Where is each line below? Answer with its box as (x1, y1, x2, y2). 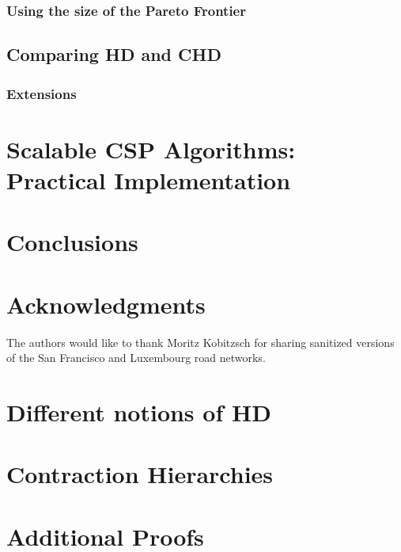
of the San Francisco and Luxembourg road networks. (6, 349, 266, 366)
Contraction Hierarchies (6, 458, 274, 490)
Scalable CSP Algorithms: (6, 132, 296, 165)
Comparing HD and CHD (6, 42, 221, 67)
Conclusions (6, 226, 138, 258)
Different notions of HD (6, 395, 271, 428)
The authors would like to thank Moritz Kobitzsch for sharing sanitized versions (6, 333, 395, 350)
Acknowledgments (6, 287, 206, 320)
